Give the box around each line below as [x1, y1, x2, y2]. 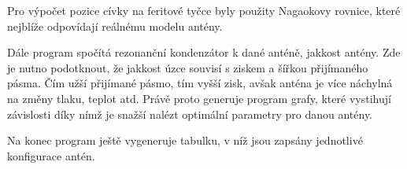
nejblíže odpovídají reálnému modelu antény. [7, 17, 223, 34]
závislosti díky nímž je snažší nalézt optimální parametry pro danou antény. [7, 105, 373, 122]
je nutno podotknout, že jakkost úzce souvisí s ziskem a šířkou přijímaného [7, 59, 368, 75]
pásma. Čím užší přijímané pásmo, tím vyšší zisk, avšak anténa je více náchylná [7, 75, 393, 91]
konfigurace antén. [7, 147, 95, 163]
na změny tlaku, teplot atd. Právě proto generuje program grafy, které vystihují [7, 90, 391, 106]
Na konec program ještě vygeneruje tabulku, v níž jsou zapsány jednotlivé [7, 132, 363, 149]
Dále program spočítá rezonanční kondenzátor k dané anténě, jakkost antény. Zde [7, 44, 401, 61]
